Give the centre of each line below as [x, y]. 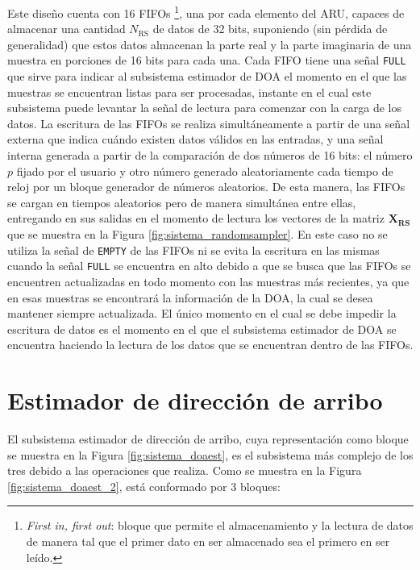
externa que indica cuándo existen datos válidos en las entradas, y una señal [195, 139]
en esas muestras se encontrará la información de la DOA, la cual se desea [190, 297]
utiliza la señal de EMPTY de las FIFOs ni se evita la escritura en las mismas [193, 250]
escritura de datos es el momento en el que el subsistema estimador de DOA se [202, 329]
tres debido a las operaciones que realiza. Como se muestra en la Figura [185, 470]
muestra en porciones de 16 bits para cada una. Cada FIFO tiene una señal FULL [207, 60]
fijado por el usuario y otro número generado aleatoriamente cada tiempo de [205, 171]
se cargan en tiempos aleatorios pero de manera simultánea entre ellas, [182, 202]
